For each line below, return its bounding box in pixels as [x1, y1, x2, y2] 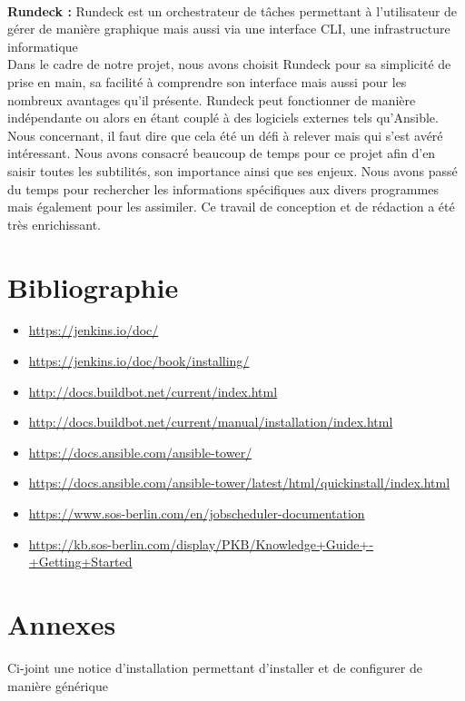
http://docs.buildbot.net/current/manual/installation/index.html [28, 412, 393, 431]
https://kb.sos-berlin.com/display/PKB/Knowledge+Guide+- [28, 534, 374, 553]
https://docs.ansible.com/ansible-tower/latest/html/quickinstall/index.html [28, 473, 450, 492]
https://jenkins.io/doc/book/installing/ [28, 351, 250, 370]
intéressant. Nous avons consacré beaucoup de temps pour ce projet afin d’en [7, 143, 436, 163]
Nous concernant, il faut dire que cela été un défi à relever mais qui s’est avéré [7, 125, 443, 144]
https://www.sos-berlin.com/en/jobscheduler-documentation [28, 504, 365, 522]
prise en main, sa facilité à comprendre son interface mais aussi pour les [7, 72, 407, 91]
